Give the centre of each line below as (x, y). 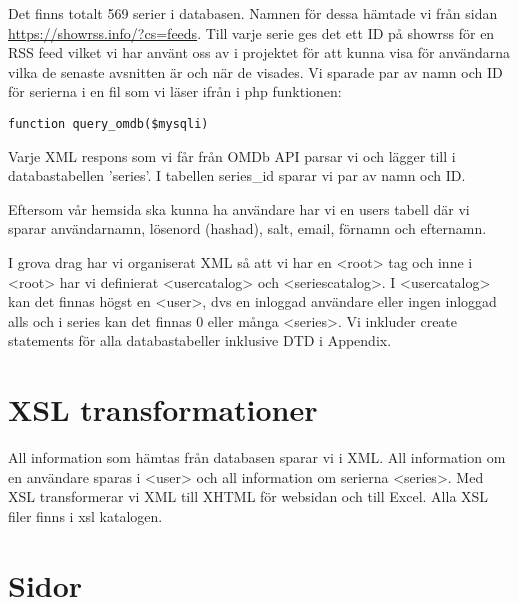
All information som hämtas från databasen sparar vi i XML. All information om (257, 457)
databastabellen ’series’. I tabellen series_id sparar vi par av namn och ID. (237, 175)
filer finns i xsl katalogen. (85, 515)
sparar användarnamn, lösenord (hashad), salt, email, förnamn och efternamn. (247, 228)
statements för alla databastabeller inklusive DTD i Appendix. (200, 340)
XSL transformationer (163, 409)
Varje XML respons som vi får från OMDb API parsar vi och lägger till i (232, 155)
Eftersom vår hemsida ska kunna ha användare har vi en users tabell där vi (239, 208)
